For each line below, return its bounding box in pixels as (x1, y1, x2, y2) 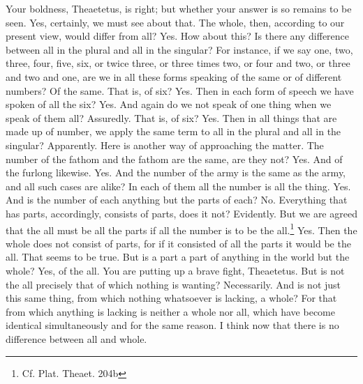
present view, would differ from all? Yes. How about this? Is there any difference (6, 29, 350, 43)
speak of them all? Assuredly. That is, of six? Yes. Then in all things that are (6, 110, 337, 125)
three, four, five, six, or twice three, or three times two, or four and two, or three (6, 56, 350, 70)
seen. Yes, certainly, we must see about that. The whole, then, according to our (6, 15, 345, 29)
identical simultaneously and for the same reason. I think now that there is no (6, 318, 339, 332)
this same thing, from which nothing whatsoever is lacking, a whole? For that (6, 291, 337, 305)
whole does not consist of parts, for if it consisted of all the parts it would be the (6, 236, 351, 250)
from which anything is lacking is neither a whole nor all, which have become (6, 304, 335, 318)
